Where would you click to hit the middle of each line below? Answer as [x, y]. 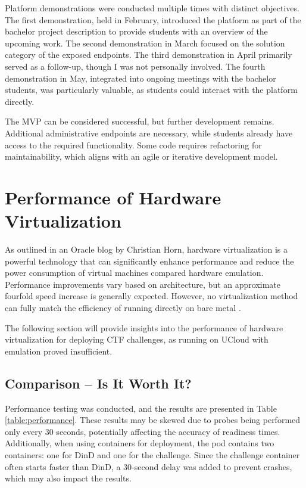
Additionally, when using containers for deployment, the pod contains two [140, 443]
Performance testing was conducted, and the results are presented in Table [141, 408]
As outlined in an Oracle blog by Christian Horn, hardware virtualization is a [146, 249]
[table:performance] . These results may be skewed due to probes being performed [153, 420]
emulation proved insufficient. [59, 351]
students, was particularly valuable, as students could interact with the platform [151, 90]
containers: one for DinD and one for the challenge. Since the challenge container [152, 454]
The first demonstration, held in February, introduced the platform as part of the [153, 19]
